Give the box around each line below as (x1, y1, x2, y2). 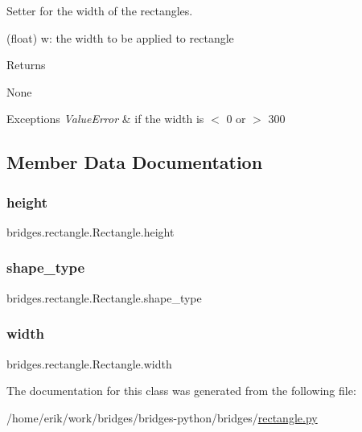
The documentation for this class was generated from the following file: (6, 382, 356, 399)
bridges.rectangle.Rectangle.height (6, 223, 175, 240)
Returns (6, 56, 46, 73)
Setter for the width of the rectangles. (6, 2, 193, 19)
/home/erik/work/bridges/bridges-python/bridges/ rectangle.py (6, 409, 318, 426)
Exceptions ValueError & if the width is (6, 110, 204, 127)
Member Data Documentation (6, 150, 263, 175)
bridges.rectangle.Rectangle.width (6, 355, 172, 372)
